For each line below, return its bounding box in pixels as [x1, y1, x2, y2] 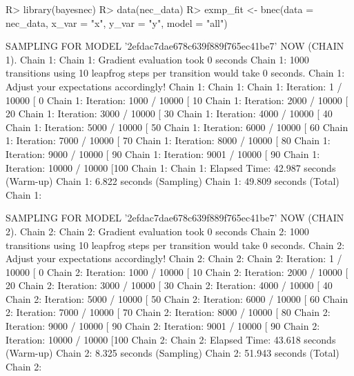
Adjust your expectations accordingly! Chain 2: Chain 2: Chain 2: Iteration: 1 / [6, 251, 342, 266]
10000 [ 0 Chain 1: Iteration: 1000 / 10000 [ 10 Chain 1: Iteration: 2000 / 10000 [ [6, 92, 348, 107]
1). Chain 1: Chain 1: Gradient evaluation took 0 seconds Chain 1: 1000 [6, 52, 309, 66]
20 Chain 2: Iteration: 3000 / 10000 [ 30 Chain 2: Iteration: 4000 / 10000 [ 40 [6, 278, 333, 293]
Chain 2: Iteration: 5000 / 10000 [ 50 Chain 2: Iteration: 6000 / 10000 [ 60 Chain [6, 291, 348, 306]
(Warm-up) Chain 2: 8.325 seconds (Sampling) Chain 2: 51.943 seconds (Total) [6, 346, 340, 360]
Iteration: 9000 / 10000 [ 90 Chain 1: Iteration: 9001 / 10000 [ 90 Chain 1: [6, 146, 320, 161]
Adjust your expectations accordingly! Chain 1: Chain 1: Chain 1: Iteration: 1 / [6, 79, 342, 93]
